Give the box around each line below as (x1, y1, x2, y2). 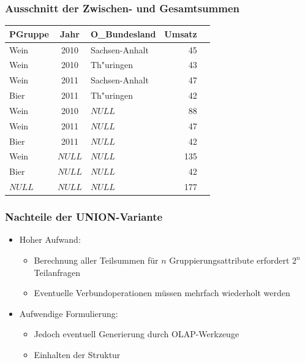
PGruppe (9, 27, 49, 40)
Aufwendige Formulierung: (19, 307, 118, 319)
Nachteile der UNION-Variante (5, 209, 163, 224)
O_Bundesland (90, 27, 156, 40)
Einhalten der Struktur (34, 348, 121, 361)
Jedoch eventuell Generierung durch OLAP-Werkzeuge (34, 327, 239, 340)
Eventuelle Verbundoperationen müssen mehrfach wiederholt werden (34, 286, 290, 299)
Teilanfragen (34, 266, 81, 278)
